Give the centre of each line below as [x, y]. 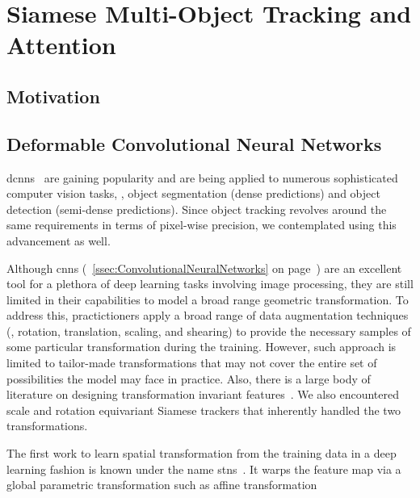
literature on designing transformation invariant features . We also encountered [203, 394]
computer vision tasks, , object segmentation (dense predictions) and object [193, 193]
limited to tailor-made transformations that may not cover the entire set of [192, 363]
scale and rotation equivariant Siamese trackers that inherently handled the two [204, 410]
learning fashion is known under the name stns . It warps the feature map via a [204, 469]
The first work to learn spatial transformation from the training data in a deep [202, 453]
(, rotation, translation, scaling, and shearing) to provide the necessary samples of [209, 331]
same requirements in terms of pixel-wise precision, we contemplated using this [202, 225]
